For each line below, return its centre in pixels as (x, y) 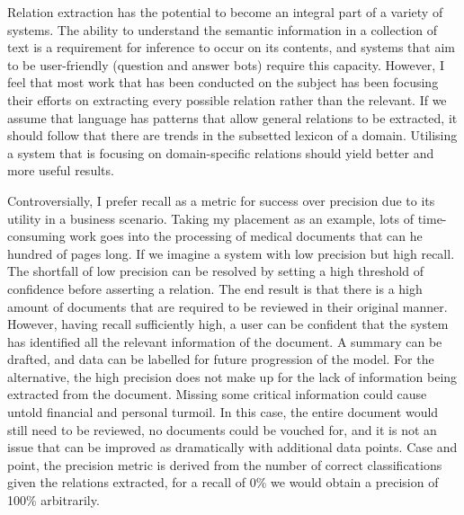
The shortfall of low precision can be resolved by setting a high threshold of (215, 271)
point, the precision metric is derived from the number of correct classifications (225, 464)
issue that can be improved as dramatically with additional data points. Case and (232, 447)
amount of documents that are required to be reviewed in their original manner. (228, 306)
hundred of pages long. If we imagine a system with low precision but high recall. (231, 253)
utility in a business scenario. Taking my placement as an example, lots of (210, 218)
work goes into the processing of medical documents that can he (246, 236)
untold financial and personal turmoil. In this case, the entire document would (223, 412)
